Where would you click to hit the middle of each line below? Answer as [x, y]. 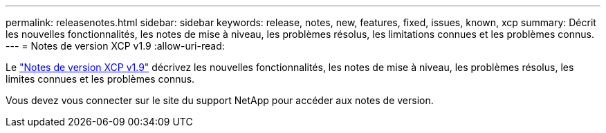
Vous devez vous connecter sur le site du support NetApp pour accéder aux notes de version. [220, 100]
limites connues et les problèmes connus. [100, 79]
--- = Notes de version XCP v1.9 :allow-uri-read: [115, 46]
